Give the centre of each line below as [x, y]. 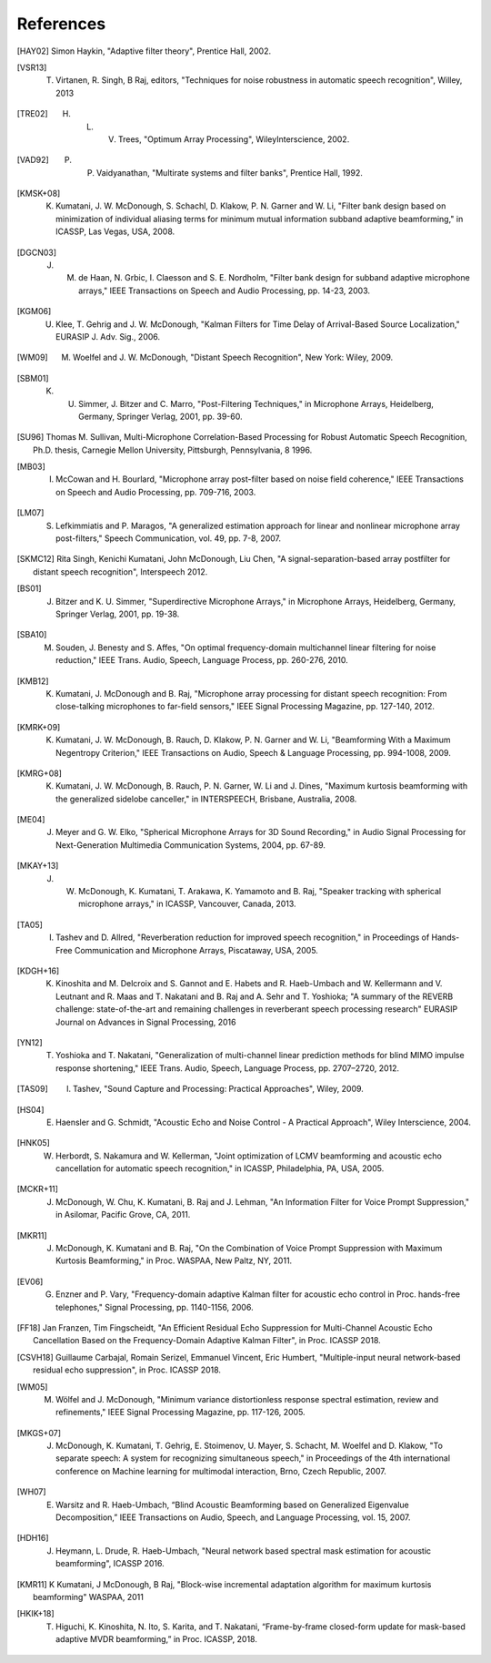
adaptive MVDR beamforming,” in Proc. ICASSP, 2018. [157, 1639]
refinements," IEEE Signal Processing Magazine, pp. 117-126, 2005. [180, 1413]
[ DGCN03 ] [37, 252]
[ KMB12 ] [33, 681]
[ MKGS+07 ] [39, 1433]
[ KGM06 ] [34, 311]
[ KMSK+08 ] [39, 194]
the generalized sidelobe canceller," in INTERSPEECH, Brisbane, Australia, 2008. [206, 799]
